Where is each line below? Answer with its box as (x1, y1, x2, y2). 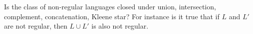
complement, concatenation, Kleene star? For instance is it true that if (4, 11, 220, 21)
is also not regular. (91, 21, 149, 31)
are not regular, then (4, 21, 67, 31)
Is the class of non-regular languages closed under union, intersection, (4, 1, 216, 11)
